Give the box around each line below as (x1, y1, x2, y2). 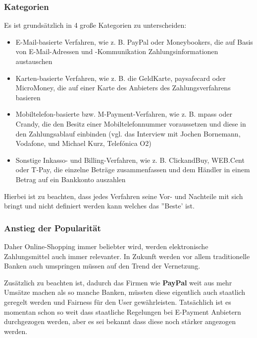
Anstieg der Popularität (4, 221, 101, 234)
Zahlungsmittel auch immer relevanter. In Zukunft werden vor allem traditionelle (4, 251, 250, 261)
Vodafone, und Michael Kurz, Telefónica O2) (15, 138, 152, 148)
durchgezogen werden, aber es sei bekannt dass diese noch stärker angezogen (4, 316, 236, 327)
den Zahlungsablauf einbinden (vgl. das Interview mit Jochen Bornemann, (15, 128, 241, 138)
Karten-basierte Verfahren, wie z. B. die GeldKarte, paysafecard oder (15, 72, 226, 83)
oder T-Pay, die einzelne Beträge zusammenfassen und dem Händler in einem (15, 164, 250, 175)
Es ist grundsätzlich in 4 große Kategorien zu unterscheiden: (4, 20, 187, 30)
